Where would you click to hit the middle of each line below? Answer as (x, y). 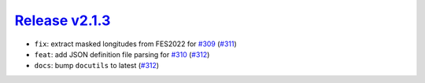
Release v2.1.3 (63, 20)
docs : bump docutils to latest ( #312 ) (97, 66)
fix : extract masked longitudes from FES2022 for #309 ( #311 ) (136, 44)
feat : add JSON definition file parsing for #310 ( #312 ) (122, 54)
